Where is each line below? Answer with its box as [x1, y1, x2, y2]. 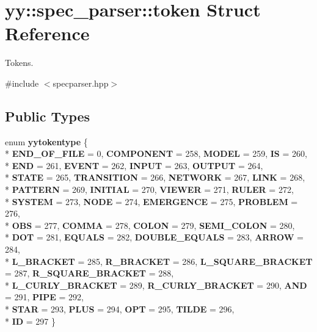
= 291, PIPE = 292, [5, 290, 84, 303]
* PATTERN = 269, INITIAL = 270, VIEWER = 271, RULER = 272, [5, 183, 294, 196]
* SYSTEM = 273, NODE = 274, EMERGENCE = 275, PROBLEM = [5, 195, 298, 208]
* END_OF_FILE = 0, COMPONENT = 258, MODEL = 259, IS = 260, [5, 147, 307, 160]
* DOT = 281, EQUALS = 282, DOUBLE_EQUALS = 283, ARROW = [5, 231, 304, 244]
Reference [5, 21, 90, 46]
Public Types [5, 106, 90, 125]
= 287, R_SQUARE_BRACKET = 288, [5, 267, 174, 280]
